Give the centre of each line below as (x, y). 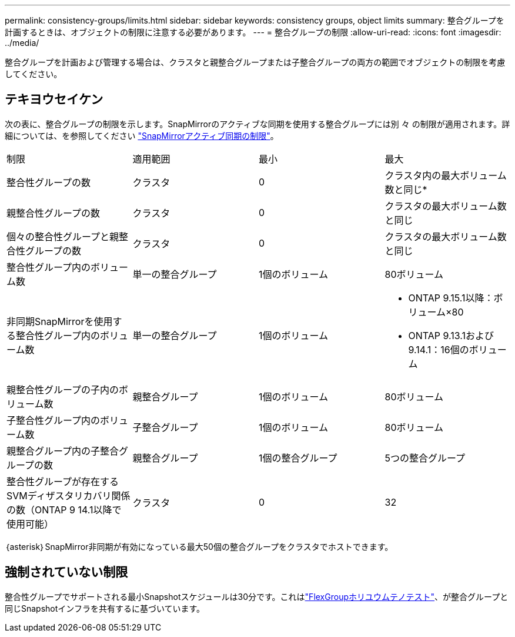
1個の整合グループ (298, 458)
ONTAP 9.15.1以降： (451, 298)
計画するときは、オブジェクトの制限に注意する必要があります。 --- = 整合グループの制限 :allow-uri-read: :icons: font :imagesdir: (253, 32)
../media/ (22, 43)
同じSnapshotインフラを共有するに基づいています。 (105, 608)
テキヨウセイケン (54, 99)
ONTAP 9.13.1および (451, 335)
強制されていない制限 (66, 572)
